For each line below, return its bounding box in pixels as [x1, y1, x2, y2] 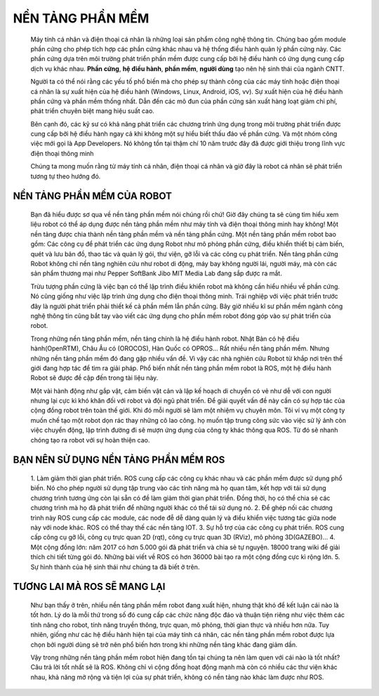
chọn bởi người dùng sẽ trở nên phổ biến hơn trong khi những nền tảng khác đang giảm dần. [30, 640, 298, 649]
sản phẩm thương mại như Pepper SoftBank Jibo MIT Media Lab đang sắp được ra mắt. [30, 269, 282, 277]
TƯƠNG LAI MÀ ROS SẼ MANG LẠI [13, 581, 166, 593]
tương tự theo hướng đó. [30, 172, 101, 180]
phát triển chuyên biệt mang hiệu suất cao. [30, 107, 154, 115]
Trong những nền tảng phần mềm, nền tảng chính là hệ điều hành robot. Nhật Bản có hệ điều [30, 334, 300, 343]
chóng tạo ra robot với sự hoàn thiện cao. [30, 435, 150, 444]
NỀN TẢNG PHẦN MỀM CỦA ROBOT [13, 190, 172, 202]
